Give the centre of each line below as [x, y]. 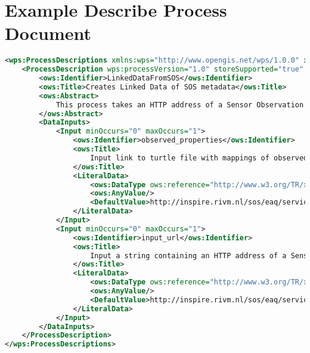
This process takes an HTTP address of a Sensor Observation [180, 105]
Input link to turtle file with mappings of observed [199, 158]
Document [48, 33]
